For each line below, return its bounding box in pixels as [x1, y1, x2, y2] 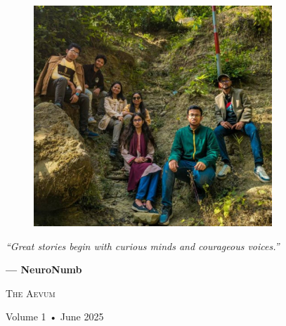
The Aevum [6, 285, 56, 300]
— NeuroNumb [6, 262, 82, 277]
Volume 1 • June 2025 [6, 309, 104, 324]
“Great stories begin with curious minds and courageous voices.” [6, 238, 280, 253]
